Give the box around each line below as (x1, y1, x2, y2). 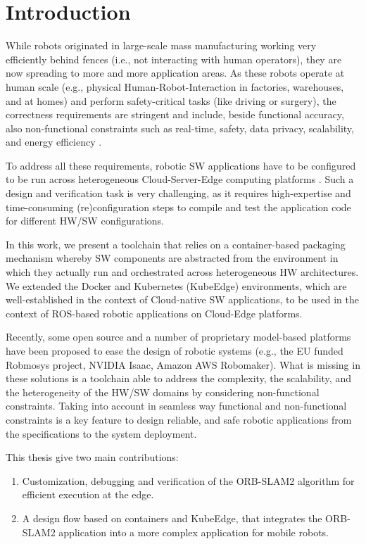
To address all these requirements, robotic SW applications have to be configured (6, 158, 356, 172)
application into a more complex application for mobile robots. (58, 524, 329, 539)
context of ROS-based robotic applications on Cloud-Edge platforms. (6, 305, 303, 320)
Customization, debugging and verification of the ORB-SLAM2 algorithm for (22, 473, 355, 488)
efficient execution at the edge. (22, 487, 154, 502)
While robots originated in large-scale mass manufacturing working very (6, 38, 317, 53)
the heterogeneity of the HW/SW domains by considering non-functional (6, 384, 320, 399)
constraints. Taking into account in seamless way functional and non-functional (6, 398, 347, 413)
